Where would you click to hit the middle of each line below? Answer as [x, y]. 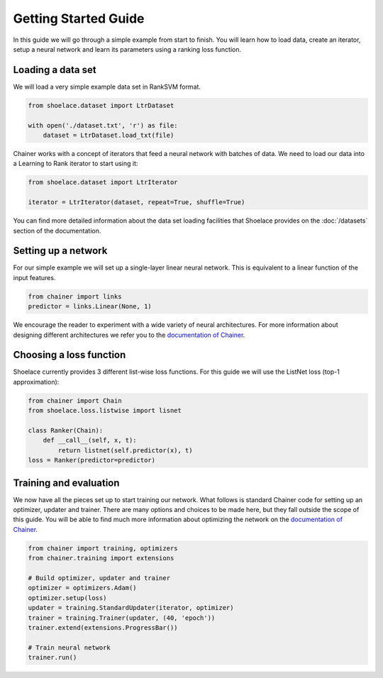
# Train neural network [70, 648]
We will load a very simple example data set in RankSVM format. [107, 87]
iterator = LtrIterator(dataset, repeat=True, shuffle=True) [137, 202]
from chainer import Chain [75, 400]
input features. [34, 277]
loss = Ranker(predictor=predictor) [92, 460]
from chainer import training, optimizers [103, 548]
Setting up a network [60, 251]
